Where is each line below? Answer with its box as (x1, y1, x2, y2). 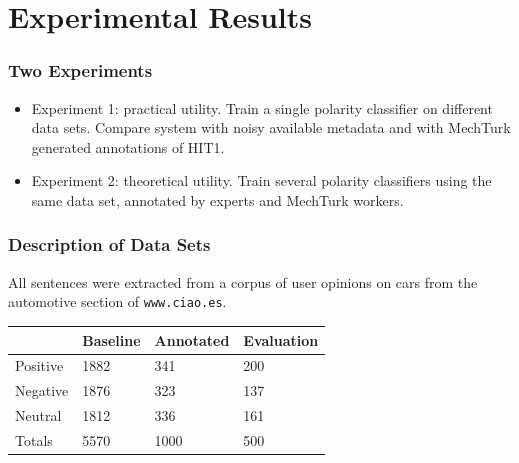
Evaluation (243, 329, 319, 350)
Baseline (82, 329, 141, 350)
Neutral (15, 405, 62, 426)
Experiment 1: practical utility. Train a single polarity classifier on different (31, 97, 493, 118)
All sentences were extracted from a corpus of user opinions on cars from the (8, 271, 478, 292)
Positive (15, 355, 64, 376)
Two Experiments (8, 58, 153, 83)
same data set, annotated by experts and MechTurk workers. (31, 189, 404, 210)
